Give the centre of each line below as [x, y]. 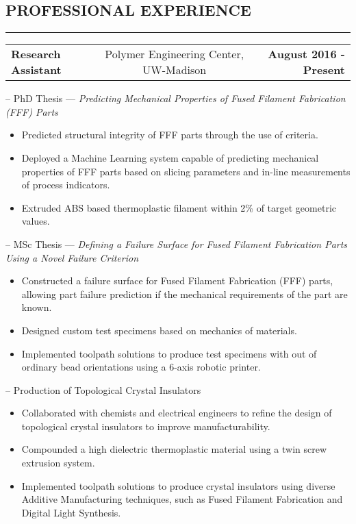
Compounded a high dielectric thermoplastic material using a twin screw [174, 449]
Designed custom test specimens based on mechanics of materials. [159, 330]
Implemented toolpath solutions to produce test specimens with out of [169, 353]
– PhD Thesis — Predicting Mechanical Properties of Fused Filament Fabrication [176, 98]
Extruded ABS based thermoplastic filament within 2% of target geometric [179, 207]
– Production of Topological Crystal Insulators [103, 389]
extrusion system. [58, 463]
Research [36, 54]
